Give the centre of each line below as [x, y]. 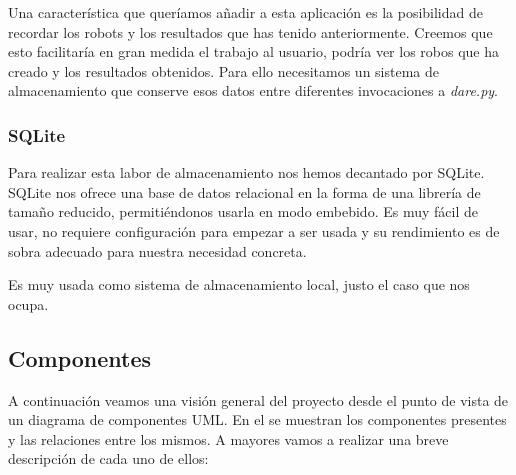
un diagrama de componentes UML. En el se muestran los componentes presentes [257, 419]
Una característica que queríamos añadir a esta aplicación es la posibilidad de [245, 12]
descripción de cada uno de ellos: [108, 458]
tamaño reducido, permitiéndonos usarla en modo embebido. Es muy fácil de [243, 211]
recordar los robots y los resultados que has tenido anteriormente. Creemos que [250, 31]
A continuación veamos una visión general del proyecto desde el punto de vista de [258, 399]
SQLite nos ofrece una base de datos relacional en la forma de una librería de [244, 191]
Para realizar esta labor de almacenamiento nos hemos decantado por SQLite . [246, 172]
